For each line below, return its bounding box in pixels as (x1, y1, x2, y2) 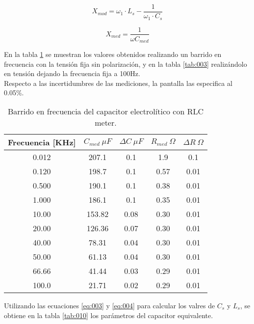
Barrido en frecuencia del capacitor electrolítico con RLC (7, 106, 203, 117)
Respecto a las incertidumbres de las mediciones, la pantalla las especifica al (4, 78, 232, 88)
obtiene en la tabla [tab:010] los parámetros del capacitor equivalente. (4, 310, 213, 320)
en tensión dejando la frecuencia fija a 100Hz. (4, 68, 140, 79)
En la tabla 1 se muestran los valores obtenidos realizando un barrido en (4, 49, 222, 59)
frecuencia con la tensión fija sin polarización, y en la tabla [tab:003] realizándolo (4, 58, 247, 69)
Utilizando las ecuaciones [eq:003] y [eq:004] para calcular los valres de (4, 300, 215, 310)
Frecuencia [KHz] (8, 136, 76, 148)
